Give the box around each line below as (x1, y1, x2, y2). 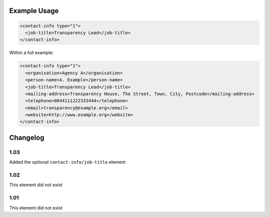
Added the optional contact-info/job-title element (9, 159, 126, 165)
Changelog (9, 133, 44, 142)
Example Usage (9, 6, 59, 15)
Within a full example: (9, 50, 54, 56)
